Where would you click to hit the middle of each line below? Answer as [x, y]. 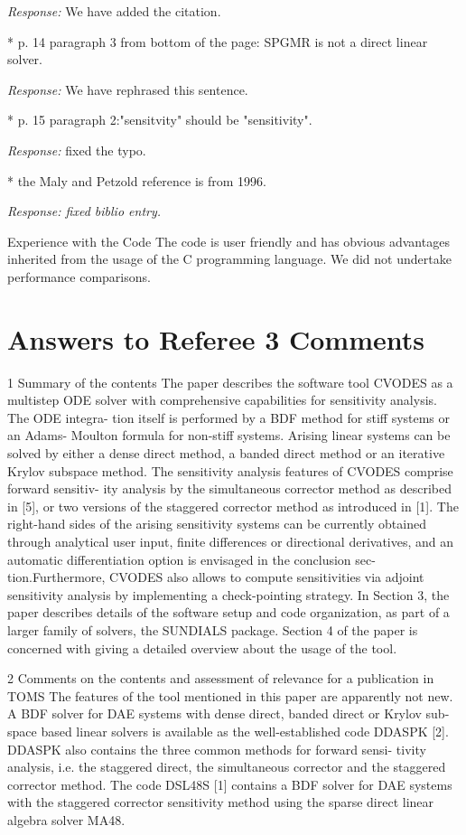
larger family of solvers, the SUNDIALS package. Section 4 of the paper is [213, 629]
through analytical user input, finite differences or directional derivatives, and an [231, 541]
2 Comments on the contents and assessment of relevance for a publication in [221, 678]
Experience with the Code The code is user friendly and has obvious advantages [228, 241]
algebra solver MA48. [66, 819]
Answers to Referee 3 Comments [216, 338]
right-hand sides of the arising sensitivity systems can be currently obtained [217, 524]
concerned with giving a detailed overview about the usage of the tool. [202, 647]
